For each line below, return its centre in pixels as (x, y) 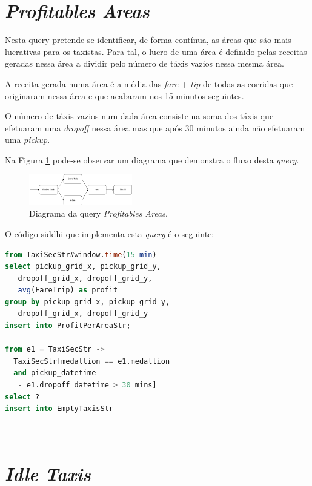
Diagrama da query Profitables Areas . (98, 213)
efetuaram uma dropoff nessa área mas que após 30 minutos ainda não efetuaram (155, 127)
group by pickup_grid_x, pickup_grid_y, (88, 302)
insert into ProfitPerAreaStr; (68, 326)
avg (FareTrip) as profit (68, 290)
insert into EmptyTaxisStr (59, 409)
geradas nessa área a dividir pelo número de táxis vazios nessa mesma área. (144, 63)
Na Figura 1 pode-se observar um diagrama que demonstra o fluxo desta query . (152, 159)
